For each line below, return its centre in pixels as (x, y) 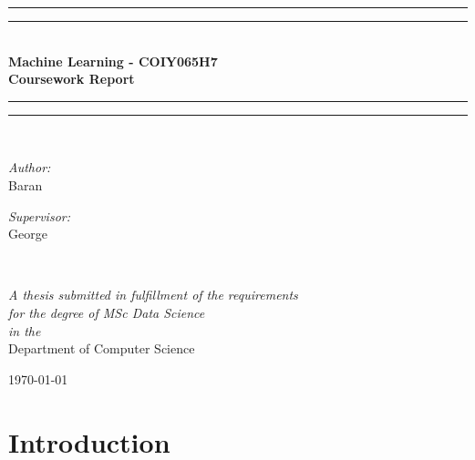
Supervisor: (39, 215)
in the (25, 330)
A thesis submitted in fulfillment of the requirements (153, 295)
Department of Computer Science (102, 348)
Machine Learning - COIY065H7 (113, 61)
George (28, 234)
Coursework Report (72, 79)
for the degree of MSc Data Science (107, 312)
